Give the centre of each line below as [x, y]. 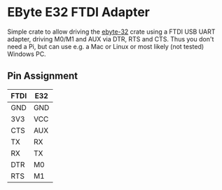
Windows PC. [27, 54]
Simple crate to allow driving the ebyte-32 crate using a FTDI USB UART [111, 32]
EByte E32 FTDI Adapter [79, 12]
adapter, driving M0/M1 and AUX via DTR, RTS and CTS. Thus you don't [111, 39]
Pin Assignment [43, 76]
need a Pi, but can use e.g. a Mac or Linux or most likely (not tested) [106, 46]
